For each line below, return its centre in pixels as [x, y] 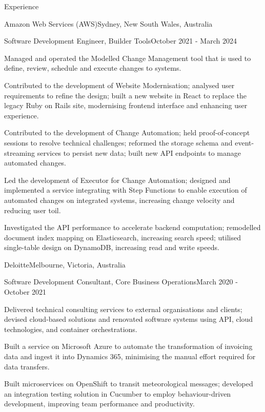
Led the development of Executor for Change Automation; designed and [117, 180]
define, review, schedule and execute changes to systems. [93, 68]
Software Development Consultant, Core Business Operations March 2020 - [121, 282]
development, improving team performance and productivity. [99, 404]
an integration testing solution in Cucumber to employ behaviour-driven [118, 393]
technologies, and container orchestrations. [71, 329]
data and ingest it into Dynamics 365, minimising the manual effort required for [130, 356]
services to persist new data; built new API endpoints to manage [139, 152]
